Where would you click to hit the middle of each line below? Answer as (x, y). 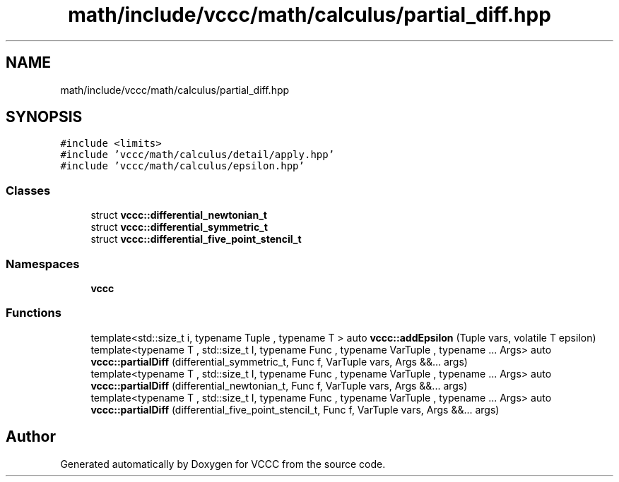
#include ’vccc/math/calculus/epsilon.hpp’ (182, 166)
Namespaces (43, 264)
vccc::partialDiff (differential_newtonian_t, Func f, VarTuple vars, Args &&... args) (279, 385)
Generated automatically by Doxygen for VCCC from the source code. (223, 464)
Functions (34, 313)
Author (31, 437)
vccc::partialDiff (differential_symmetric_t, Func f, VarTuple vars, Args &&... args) (279, 361)
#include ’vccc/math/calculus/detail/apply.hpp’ (198, 155)
